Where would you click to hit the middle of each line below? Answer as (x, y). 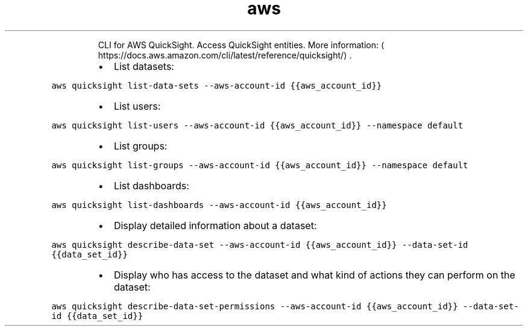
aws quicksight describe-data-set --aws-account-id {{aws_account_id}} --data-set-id (260, 244)
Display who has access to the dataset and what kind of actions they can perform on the (314, 275)
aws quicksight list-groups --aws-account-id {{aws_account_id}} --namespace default (260, 165)
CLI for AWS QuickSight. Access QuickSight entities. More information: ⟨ (241, 45)
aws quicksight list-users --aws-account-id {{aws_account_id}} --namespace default (257, 125)
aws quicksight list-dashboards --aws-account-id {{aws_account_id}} (219, 205)
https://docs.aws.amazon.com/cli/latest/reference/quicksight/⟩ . (225, 55)
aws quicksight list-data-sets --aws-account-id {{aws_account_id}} (217, 85)
